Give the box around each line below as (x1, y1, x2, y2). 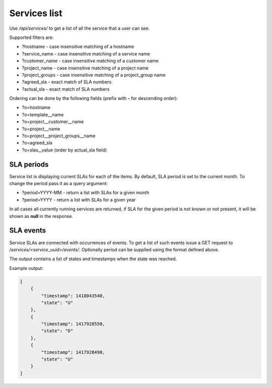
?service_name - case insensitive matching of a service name (22, 50, 151, 57)
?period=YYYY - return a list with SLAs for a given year (22, 197, 136, 203)
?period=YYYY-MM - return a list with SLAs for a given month (22, 190, 150, 196)
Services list (9, 8, 62, 19)
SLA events (9, 226, 46, 235)
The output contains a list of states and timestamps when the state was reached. (9, 256, 177, 262)
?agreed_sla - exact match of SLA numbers (22, 79, 112, 85)
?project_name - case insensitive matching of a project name (22, 65, 149, 71)
